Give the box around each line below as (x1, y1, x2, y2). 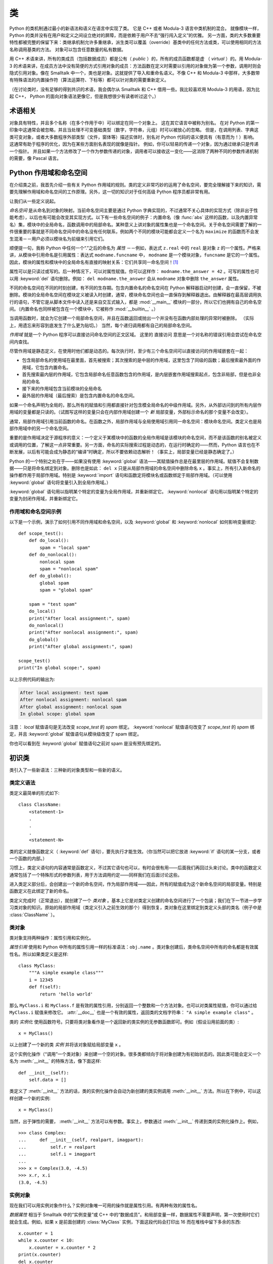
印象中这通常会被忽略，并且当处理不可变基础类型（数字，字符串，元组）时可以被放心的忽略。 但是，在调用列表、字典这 (9, 127, 259, 133)
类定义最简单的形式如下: (9, 790, 60, 796)
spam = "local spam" (39, 545, 90, 551)
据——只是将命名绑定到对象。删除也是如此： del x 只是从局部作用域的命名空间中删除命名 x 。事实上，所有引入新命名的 (9, 465, 261, 471)
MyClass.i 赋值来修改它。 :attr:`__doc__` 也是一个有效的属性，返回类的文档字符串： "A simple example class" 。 (9, 1009, 256, 1016)
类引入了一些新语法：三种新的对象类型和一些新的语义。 (9, 766, 125, 773)
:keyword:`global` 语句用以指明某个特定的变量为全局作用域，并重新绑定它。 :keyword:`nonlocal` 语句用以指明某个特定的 (9, 488, 259, 495)
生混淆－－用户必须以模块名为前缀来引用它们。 (9, 236, 107, 242)
